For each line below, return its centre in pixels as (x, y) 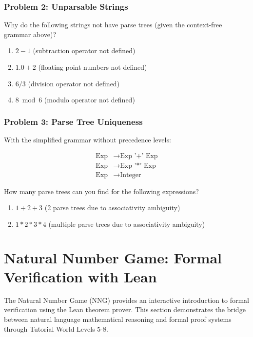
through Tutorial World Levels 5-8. (56, 328)
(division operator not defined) (74, 83)
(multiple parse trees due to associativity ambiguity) (127, 224)
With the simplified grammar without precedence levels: (88, 139)
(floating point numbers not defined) (93, 67)
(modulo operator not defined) (89, 100)
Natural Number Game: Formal (113, 257)
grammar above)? (30, 34)
